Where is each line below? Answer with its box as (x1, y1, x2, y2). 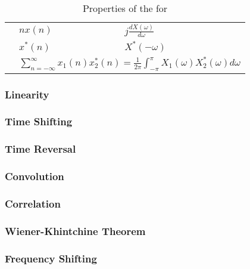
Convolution (5, 169, 64, 184)
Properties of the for (82, 1, 168, 15)
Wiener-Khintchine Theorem (5, 223, 146, 238)
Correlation (5, 196, 61, 211)
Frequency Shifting (5, 251, 97, 265)
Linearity (5, 86, 49, 101)
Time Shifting (5, 114, 73, 129)
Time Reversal (5, 141, 76, 156)
